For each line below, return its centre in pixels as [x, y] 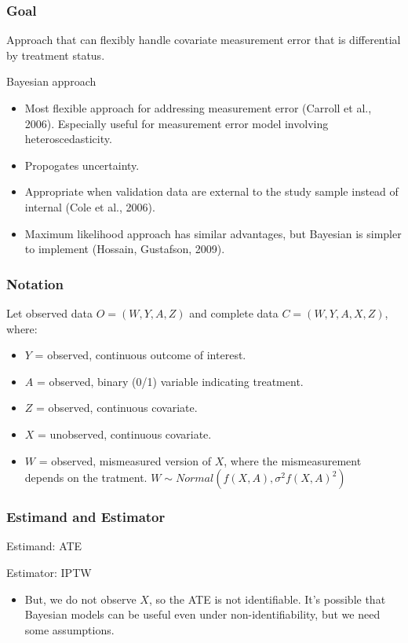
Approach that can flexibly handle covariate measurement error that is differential [204, 40]
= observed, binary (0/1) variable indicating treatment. [170, 381]
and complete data [234, 312]
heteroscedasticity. [68, 139]
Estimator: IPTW [49, 572]
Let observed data [49, 312]
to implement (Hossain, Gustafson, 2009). [125, 249]
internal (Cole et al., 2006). [90, 206]
